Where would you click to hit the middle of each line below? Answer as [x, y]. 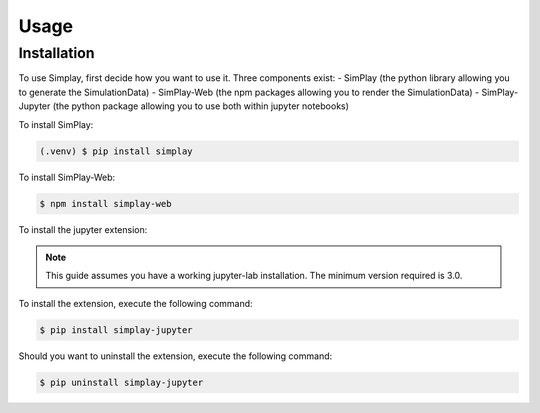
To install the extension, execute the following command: [136, 303]
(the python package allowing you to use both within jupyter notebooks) [201, 106]
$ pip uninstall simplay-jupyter [121, 382]
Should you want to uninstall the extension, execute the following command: [175, 356]
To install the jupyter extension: [83, 229]
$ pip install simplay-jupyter [116, 329]
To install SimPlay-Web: [67, 177]
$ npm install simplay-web [105, 203]
